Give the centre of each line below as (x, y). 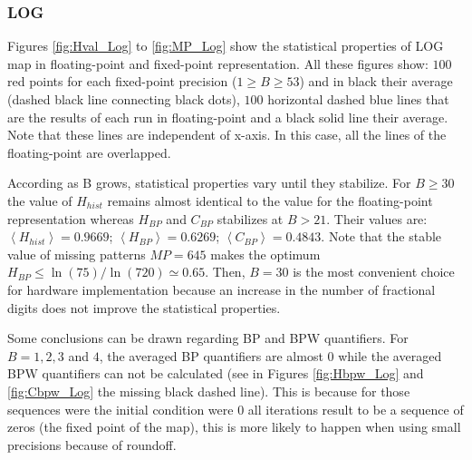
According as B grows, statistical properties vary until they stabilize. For (209, 183)
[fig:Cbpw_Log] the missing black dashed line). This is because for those (209, 391)
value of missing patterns (77, 254)
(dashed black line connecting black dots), (124, 99)
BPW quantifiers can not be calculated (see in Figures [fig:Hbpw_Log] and (216, 373)
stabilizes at (250, 218)
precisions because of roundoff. (92, 444)
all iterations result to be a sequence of (356, 409)
